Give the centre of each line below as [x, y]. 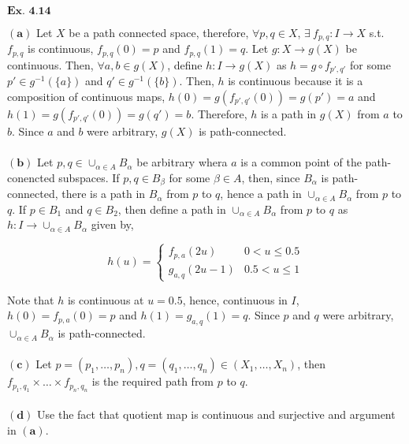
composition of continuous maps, [86, 96]
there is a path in [104, 194]
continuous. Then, [50, 64]
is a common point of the [301, 162]
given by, [112, 224]
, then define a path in [172, 209]
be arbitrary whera [182, 162]
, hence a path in [261, 194]
